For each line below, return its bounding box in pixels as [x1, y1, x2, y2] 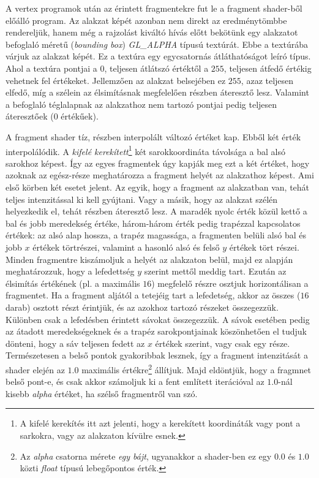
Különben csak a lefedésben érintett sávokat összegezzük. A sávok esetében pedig [6, 313, 310, 325]
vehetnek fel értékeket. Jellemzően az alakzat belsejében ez [6, 74, 226, 86]
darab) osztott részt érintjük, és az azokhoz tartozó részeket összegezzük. [6, 300, 279, 313]
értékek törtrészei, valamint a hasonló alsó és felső [32, 240, 220, 253]
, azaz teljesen [241, 74, 294, 86]
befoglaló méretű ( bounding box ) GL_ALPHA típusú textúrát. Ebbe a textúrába [6, 37, 308, 50]
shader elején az [6, 363, 65, 376]
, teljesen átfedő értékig [223, 61, 312, 74]
